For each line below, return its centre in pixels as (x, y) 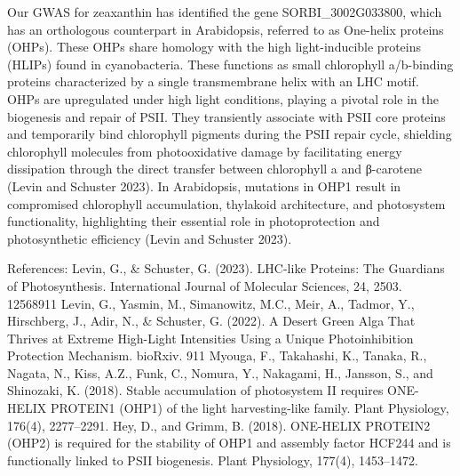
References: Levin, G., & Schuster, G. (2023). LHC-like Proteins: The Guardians (226, 268)
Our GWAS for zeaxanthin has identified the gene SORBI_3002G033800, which (225, 12)
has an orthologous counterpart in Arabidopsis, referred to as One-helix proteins (226, 29)
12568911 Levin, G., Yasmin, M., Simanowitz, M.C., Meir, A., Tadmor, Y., (211, 303)
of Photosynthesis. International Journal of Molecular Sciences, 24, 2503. (205, 285)
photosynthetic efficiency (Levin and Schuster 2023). (150, 238)
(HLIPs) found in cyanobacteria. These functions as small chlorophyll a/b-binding (230, 64)
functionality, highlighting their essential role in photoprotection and (194, 221)
